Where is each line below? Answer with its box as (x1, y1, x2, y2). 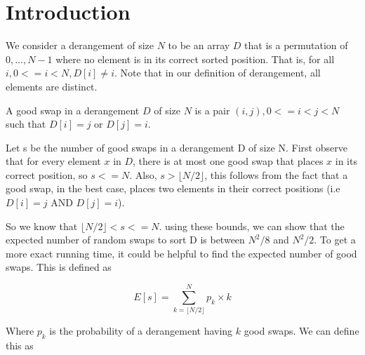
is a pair (194, 102, 230, 117)
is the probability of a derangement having (49, 323, 233, 338)
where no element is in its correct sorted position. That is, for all (55, 51, 335, 66)
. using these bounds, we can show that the (159, 218, 345, 233)
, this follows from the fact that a (204, 167, 348, 182)
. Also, (129, 167, 157, 182)
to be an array (168, 38, 230, 53)
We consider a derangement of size (6, 38, 154, 53)
